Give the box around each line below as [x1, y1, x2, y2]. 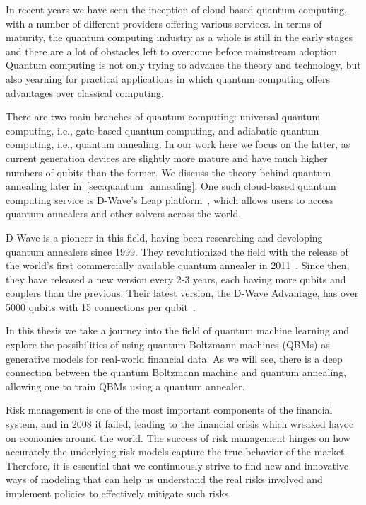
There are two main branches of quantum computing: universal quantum [6, 109, 321, 124]
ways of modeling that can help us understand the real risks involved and [6, 472, 323, 487]
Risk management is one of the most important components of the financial [6, 402, 333, 417]
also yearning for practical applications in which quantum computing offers [6, 71, 330, 86]
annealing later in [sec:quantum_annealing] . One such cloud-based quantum [6, 178, 336, 193]
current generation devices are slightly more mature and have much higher [6, 150, 328, 165]
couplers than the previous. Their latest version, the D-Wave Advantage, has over [6, 285, 359, 300]
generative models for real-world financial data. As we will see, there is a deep [6, 351, 343, 365]
